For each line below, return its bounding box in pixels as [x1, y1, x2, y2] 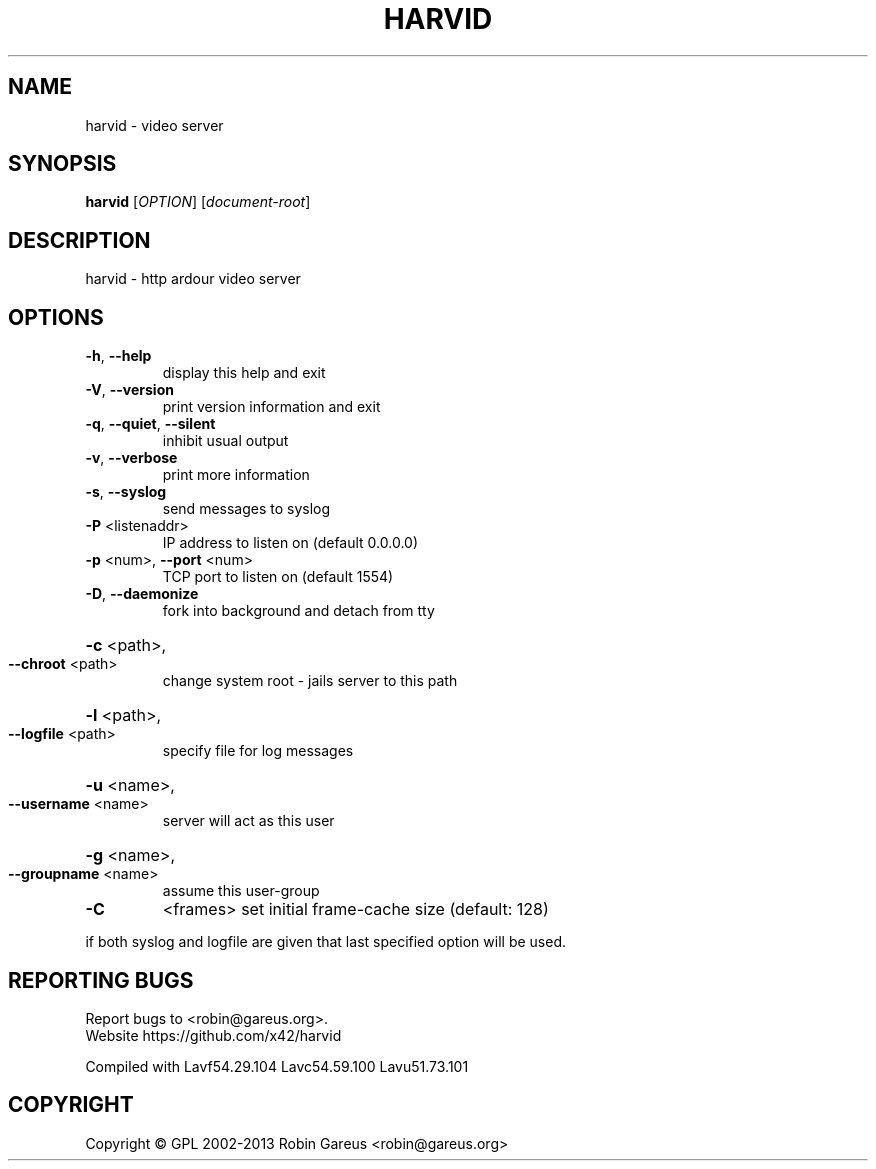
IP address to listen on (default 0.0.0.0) [162, 534, 419, 552]
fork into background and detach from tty [162, 602, 435, 620]
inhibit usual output [162, 432, 289, 450]
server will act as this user [162, 812, 335, 830]
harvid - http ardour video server [85, 270, 301, 288]
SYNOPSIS [8, 151, 117, 177]
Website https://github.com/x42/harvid [85, 1026, 342, 1044]
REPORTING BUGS [8, 967, 194, 993]
